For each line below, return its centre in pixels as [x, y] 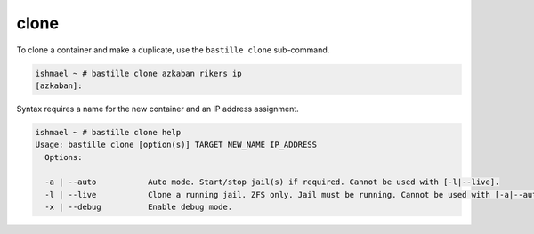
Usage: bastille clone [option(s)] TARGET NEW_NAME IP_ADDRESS [176, 145]
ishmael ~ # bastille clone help [108, 132]
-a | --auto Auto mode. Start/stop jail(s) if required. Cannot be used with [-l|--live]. [272, 182]
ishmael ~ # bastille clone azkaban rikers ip [138, 73]
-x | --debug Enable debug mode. [139, 207]
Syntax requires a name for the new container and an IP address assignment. [158, 109]
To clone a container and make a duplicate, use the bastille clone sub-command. [173, 50]
